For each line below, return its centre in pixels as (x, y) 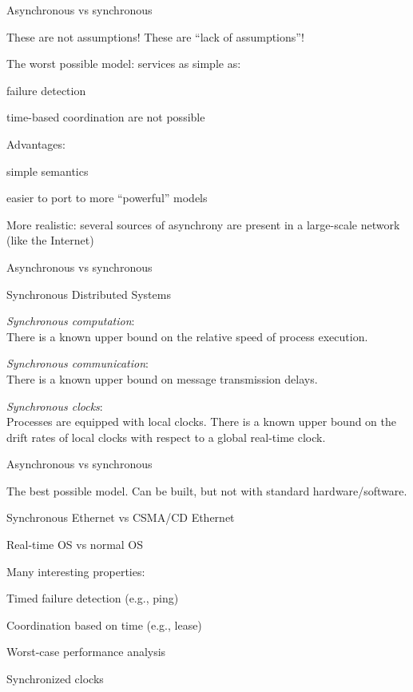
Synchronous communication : (77, 363)
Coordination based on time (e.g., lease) (104, 624)
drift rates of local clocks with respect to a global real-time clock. (166, 437)
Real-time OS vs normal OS (75, 545)
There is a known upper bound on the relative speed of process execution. (187, 336)
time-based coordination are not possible (106, 117)
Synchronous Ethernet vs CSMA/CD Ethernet (121, 517)
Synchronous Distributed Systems (89, 294)
